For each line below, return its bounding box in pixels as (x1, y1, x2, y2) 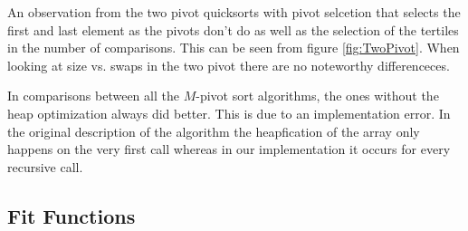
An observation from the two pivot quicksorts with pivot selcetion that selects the (7, 3, 461, 21)
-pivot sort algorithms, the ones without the (196, 86, 439, 105)
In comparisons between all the (7, 86, 179, 105)
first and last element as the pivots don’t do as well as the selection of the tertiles (7, 20, 459, 39)
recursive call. (7, 157, 83, 176)
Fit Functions (7, 201, 136, 229)
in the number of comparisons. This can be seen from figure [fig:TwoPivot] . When (7, 38, 460, 57)
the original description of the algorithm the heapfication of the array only (7, 121, 420, 140)
